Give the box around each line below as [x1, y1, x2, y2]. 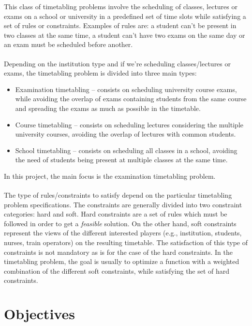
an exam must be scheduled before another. [4, 39, 133, 49]
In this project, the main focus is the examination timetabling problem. [4, 171, 216, 181]
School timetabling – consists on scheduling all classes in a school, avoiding [15, 145, 237, 155]
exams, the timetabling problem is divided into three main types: [4, 68, 197, 78]
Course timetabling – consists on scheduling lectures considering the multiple [15, 119, 243, 129]
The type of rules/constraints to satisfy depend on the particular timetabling [4, 190, 232, 200]
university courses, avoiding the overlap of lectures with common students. [15, 129, 236, 139]
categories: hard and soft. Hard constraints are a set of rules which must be [4, 209, 227, 219]
